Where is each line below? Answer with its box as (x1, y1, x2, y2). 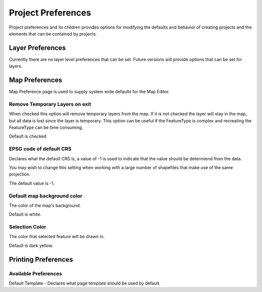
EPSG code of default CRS (9, 146, 72, 153)
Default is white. (9, 211, 41, 217)
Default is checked (9, 134, 47, 139)
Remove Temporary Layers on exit (9, 101, 92, 107)
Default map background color (9, 192, 82, 199)
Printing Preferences (9, 255, 73, 263)
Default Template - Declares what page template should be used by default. (9, 280, 161, 286)
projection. (9, 172, 31, 177)
